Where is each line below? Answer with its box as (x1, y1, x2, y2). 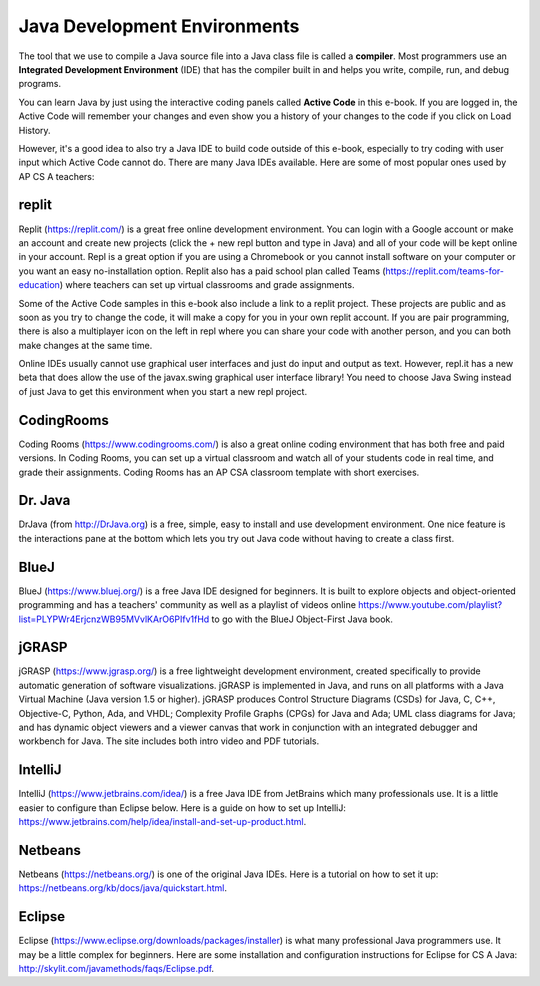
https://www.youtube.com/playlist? (358, 599, 503, 611)
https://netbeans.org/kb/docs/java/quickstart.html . (18, 882, 227, 894)
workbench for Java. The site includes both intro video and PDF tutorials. (18, 735, 320, 747)
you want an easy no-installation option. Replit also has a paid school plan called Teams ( (18, 265, 386, 277)
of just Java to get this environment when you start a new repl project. (18, 385, 308, 397)
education (18, 279, 60, 291)
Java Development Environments (18, 15, 300, 37)
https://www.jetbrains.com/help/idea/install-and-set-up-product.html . (18, 816, 307, 828)
